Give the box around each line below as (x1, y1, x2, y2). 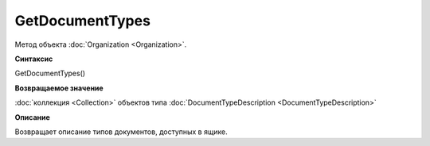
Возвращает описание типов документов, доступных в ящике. (14, 127, 228, 136)
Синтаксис (14, 54, 53, 63)
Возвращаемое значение (14, 83, 104, 93)
